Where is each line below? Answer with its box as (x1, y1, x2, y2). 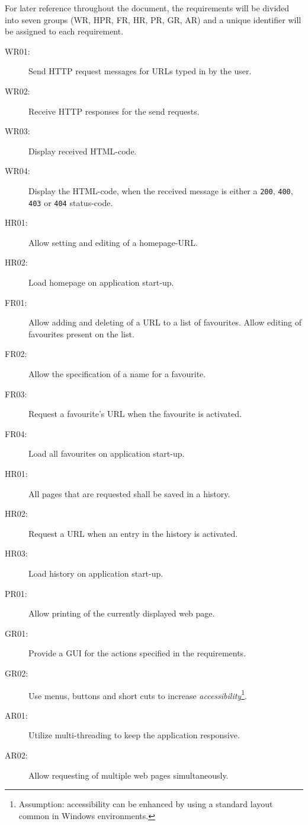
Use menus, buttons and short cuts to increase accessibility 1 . (28, 687, 247, 701)
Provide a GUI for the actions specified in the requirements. (28, 647, 246, 659)
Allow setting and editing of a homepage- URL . (28, 236, 198, 248)
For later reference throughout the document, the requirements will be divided (5, 2, 290, 14)
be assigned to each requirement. (5, 25, 124, 37)
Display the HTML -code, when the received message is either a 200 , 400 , (28, 184, 293, 197)
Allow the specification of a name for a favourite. (28, 368, 206, 380)
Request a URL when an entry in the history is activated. (28, 527, 238, 539)
